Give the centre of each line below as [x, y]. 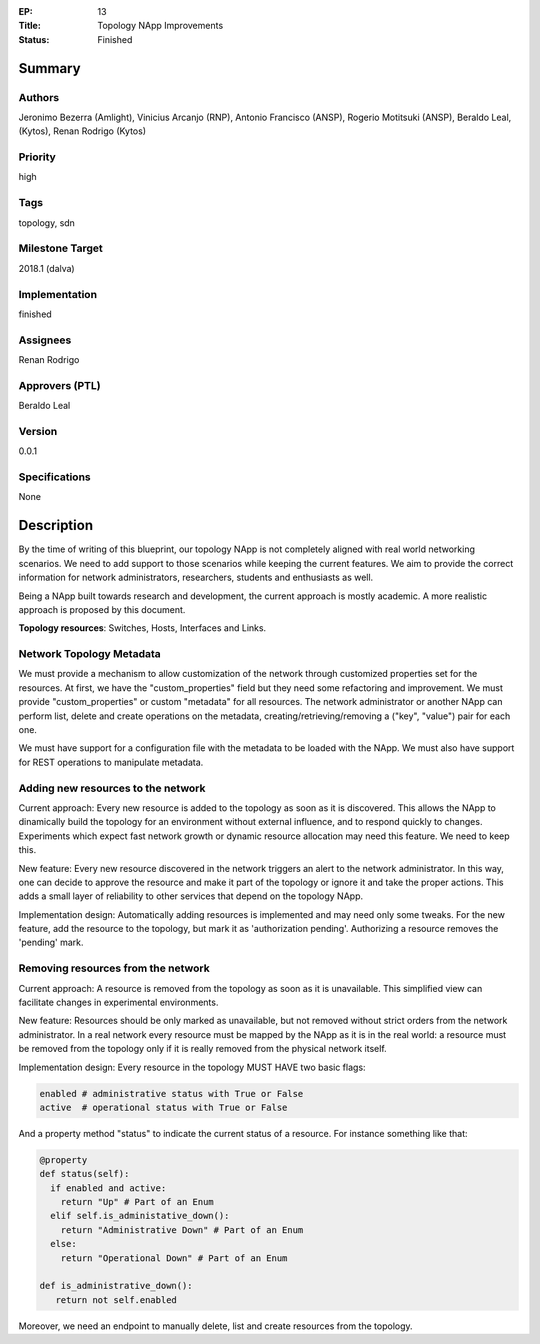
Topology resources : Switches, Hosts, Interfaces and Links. [142, 628]
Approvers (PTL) [59, 385]
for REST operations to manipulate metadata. [111, 762]
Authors [39, 97]
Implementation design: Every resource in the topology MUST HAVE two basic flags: [192, 1067]
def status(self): [84, 1174]
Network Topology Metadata [90, 654]
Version [38, 431]
